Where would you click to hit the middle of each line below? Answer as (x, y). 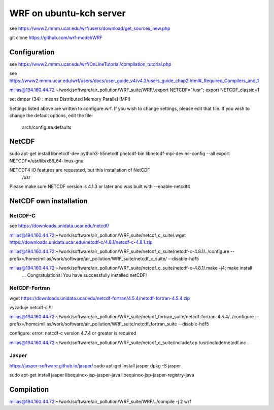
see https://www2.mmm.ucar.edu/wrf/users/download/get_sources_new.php (90, 28)
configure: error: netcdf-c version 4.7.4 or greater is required (73, 333)
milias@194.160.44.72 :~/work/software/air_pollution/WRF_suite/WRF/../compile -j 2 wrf (100, 402)
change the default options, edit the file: (51, 116)
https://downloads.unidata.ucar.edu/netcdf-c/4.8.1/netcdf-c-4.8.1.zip (81, 242)
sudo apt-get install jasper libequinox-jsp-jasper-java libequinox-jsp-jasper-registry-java (102, 375)
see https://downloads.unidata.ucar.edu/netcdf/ (59, 226)
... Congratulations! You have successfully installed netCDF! (84, 275)
